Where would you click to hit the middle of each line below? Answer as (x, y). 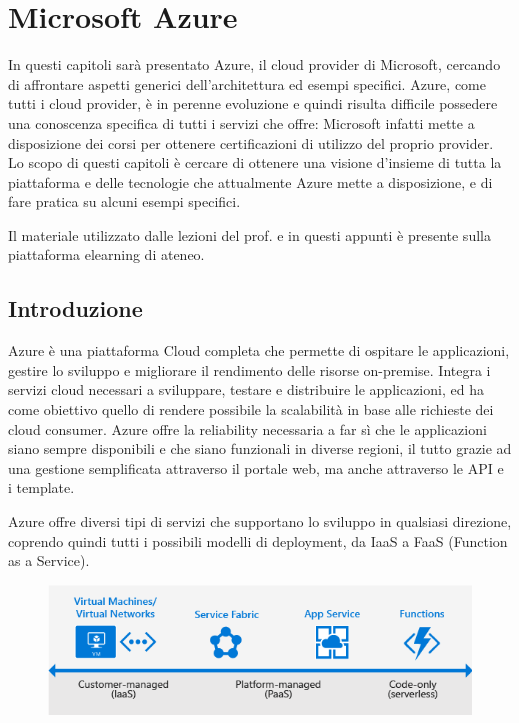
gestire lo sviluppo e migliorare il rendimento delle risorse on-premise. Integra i (249, 369)
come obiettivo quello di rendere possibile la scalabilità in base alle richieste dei (251, 409)
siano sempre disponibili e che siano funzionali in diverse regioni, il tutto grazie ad (260, 448)
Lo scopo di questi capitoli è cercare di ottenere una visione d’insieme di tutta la (255, 162)
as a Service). (49, 560)
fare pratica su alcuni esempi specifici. (124, 201)
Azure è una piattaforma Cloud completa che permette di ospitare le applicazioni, (259, 350)
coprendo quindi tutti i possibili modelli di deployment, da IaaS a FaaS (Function (258, 540)
